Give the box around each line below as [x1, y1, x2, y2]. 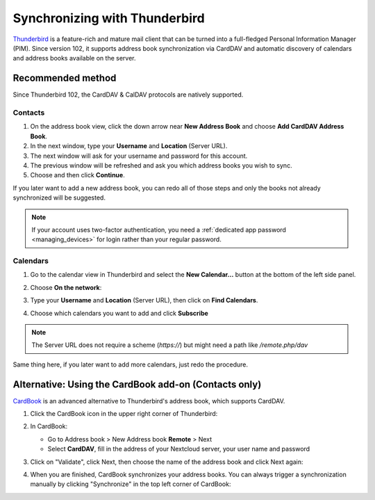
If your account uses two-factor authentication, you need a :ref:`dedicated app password [31, 225, 286, 234]
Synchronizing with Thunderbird [12, 10, 205, 26]
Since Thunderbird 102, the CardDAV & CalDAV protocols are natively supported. [12, 90, 244, 99]
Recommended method [12, 72, 117, 84]
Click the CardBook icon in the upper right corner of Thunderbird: [30, 410, 218, 418]
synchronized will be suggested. [12, 193, 106, 202]
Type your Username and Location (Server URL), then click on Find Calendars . [30, 296, 258, 305]
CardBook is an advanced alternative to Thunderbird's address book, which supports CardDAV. [12, 396, 285, 405]
